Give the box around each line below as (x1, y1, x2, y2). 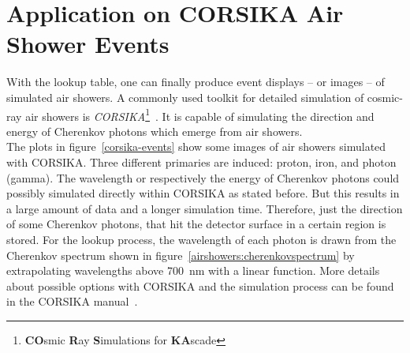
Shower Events (6, 28, 170, 60)
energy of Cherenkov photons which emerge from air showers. (6, 122, 303, 139)
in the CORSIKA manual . (6, 293, 138, 310)
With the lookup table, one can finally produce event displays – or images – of (6, 73, 385, 90)
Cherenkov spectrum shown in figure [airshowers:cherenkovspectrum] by (6, 246, 355, 263)
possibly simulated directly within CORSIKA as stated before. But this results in (6, 185, 400, 201)
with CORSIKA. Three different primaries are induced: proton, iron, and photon (6, 153, 397, 170)
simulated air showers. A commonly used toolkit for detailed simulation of (6, 88, 364, 105)
